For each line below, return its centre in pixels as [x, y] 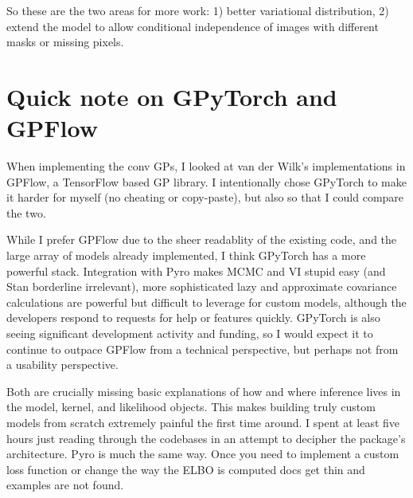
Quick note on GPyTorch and [172, 96]
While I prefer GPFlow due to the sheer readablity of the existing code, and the [202, 239]
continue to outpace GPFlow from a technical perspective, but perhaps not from [203, 349]
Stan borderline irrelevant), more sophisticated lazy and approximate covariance [202, 286]
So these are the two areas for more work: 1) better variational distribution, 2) [198, 10]
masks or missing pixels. [65, 42]
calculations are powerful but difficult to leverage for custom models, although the [206, 302]
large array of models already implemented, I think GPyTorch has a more [186, 255]
